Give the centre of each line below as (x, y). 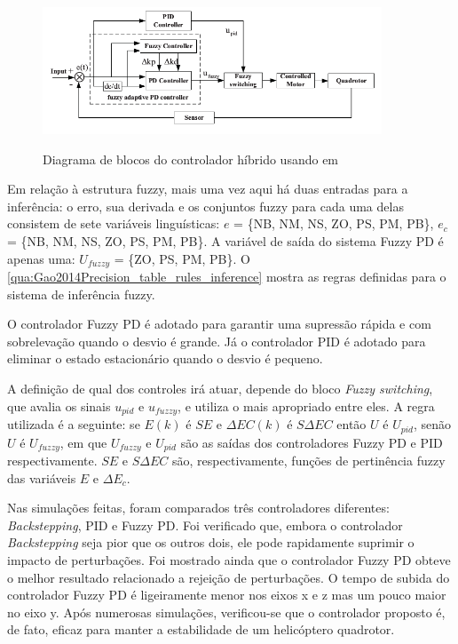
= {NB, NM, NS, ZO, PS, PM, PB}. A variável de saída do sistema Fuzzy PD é (225, 241)
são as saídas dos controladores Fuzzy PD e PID (312, 442)
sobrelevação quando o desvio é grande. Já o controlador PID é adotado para (217, 341)
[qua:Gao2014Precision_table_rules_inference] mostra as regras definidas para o (227, 277)
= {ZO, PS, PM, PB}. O (182, 258)
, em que (83, 442)
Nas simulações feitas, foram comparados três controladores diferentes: (198, 508)
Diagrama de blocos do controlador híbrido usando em (191, 159)
